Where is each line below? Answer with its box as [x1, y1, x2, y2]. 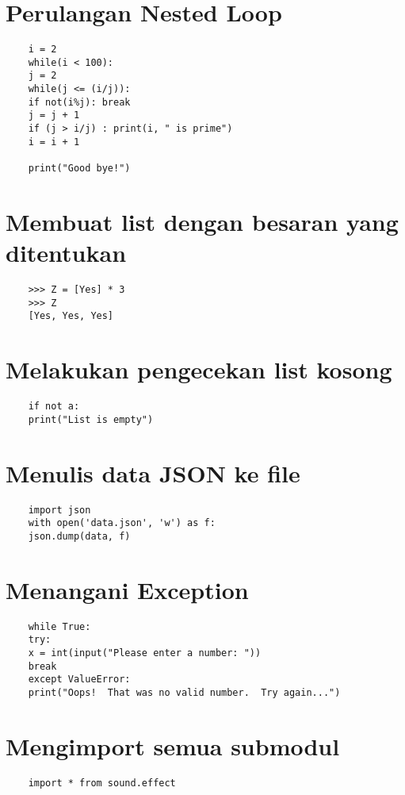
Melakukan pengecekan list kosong [6, 353, 392, 386]
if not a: [28, 401, 80, 413]
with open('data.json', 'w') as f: [28, 517, 216, 529]
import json [28, 504, 91, 516]
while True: [28, 620, 91, 632]
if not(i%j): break [28, 96, 131, 108]
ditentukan [6, 236, 127, 269]
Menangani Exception [6, 573, 249, 605]
